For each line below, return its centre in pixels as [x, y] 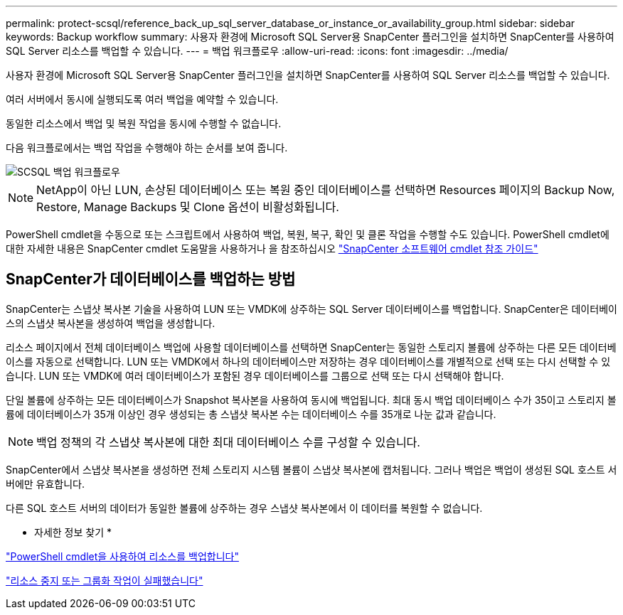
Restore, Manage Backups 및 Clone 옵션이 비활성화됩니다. [188, 207]
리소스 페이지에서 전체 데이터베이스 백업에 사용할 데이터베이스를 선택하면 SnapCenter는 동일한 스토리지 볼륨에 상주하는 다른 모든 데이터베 [311, 347]
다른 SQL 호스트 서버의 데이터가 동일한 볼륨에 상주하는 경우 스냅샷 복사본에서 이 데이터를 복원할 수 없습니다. [244, 508]
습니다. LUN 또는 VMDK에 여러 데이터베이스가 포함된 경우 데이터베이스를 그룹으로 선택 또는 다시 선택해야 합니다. [255, 375]
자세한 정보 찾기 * [73, 532]
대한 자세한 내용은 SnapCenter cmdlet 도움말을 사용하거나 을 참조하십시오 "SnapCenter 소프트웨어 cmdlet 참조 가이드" [272, 248]
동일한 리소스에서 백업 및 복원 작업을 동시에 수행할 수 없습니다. [144, 123]
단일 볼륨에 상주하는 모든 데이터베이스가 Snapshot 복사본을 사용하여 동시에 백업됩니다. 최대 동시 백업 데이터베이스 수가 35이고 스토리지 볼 [311, 400]
